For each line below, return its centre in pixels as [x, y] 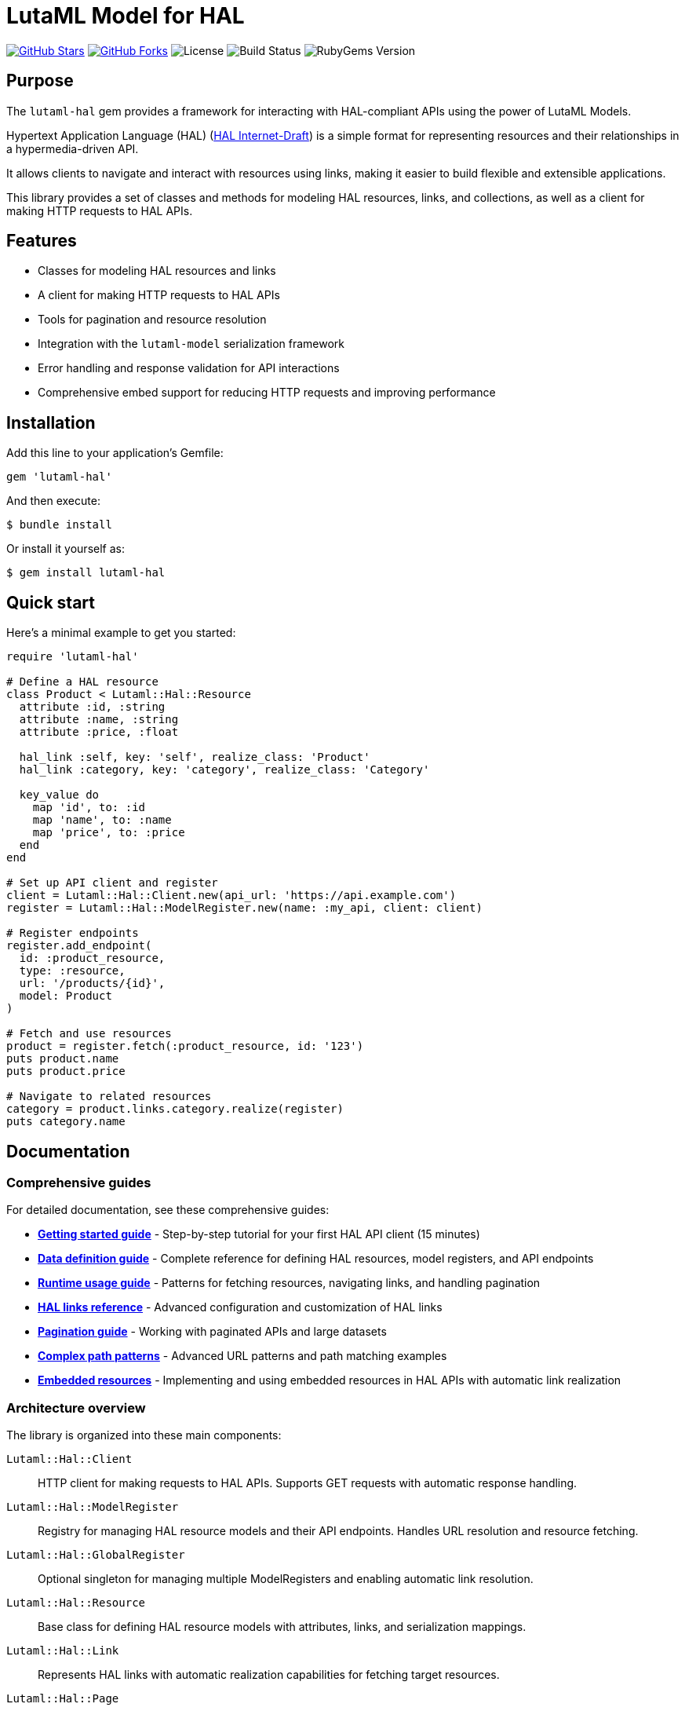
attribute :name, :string [99, 720]
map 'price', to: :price [109, 833]
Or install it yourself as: [66, 549]
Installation [51, 422]
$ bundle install [59, 525]
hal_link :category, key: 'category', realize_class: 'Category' [224, 770]
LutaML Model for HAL [126, 16]
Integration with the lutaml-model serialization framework [191, 344]
